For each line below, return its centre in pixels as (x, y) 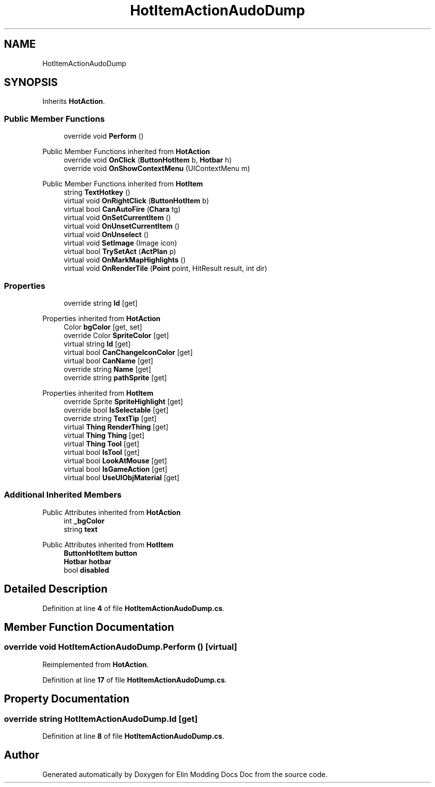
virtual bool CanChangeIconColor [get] (128, 352)
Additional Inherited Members (63, 495)
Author (22, 755)
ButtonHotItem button (101, 553)
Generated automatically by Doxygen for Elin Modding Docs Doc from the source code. (185, 774)
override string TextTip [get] (110, 418)
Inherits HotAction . (74, 101)
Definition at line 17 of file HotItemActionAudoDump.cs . (135, 680)
